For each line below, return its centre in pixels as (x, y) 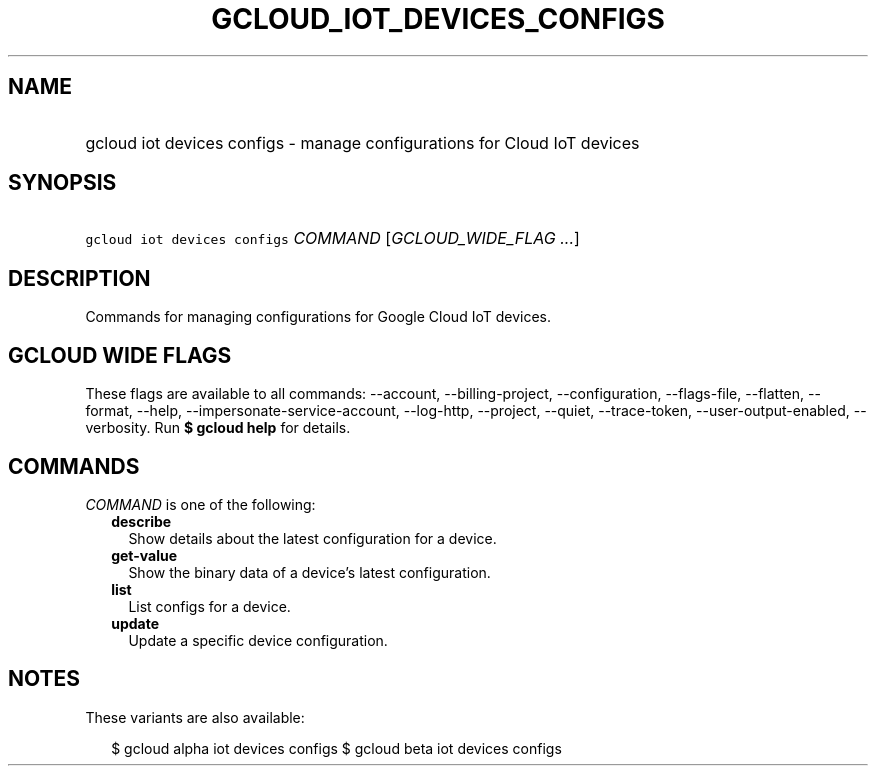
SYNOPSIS (62, 183)
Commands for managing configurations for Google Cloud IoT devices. (318, 317)
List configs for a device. (209, 606)
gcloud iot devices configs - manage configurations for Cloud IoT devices (362, 142)
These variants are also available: (195, 717)
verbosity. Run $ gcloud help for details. (218, 428)
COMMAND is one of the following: (200, 504)
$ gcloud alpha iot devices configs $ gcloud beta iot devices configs (336, 748)
